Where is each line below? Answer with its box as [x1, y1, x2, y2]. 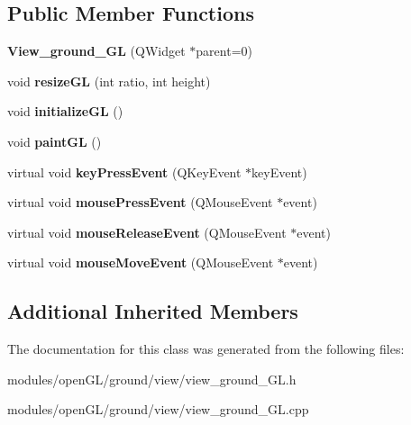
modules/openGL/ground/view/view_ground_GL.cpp [7, 400, 309, 419]
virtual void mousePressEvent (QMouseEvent [7, 193, 273, 212]
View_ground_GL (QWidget [7, 41, 186, 60]
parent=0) [196, 41, 252, 60]
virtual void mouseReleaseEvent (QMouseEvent [7, 222, 287, 241]
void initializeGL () [7, 102, 123, 121]
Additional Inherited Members [7, 297, 298, 325]
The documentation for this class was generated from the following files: [7, 339, 405, 358]
